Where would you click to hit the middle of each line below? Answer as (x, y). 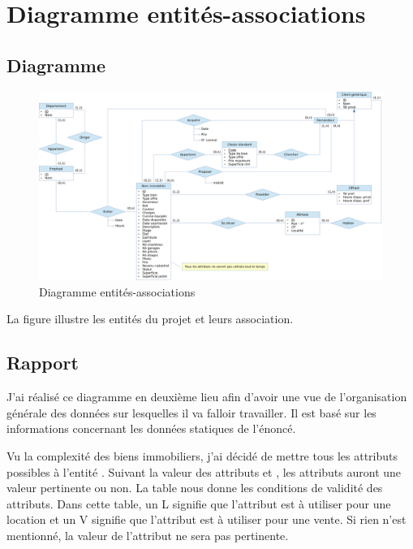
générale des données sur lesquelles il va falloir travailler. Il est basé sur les (191, 412)
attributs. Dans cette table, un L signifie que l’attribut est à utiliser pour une (199, 503)
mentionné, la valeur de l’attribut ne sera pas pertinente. (148, 536)
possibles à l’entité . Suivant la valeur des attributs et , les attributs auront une (204, 471)
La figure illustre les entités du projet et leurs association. (150, 319)
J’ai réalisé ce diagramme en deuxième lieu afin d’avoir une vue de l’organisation (207, 397)
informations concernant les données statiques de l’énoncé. (151, 428)
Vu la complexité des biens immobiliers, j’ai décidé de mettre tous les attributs (202, 456)
